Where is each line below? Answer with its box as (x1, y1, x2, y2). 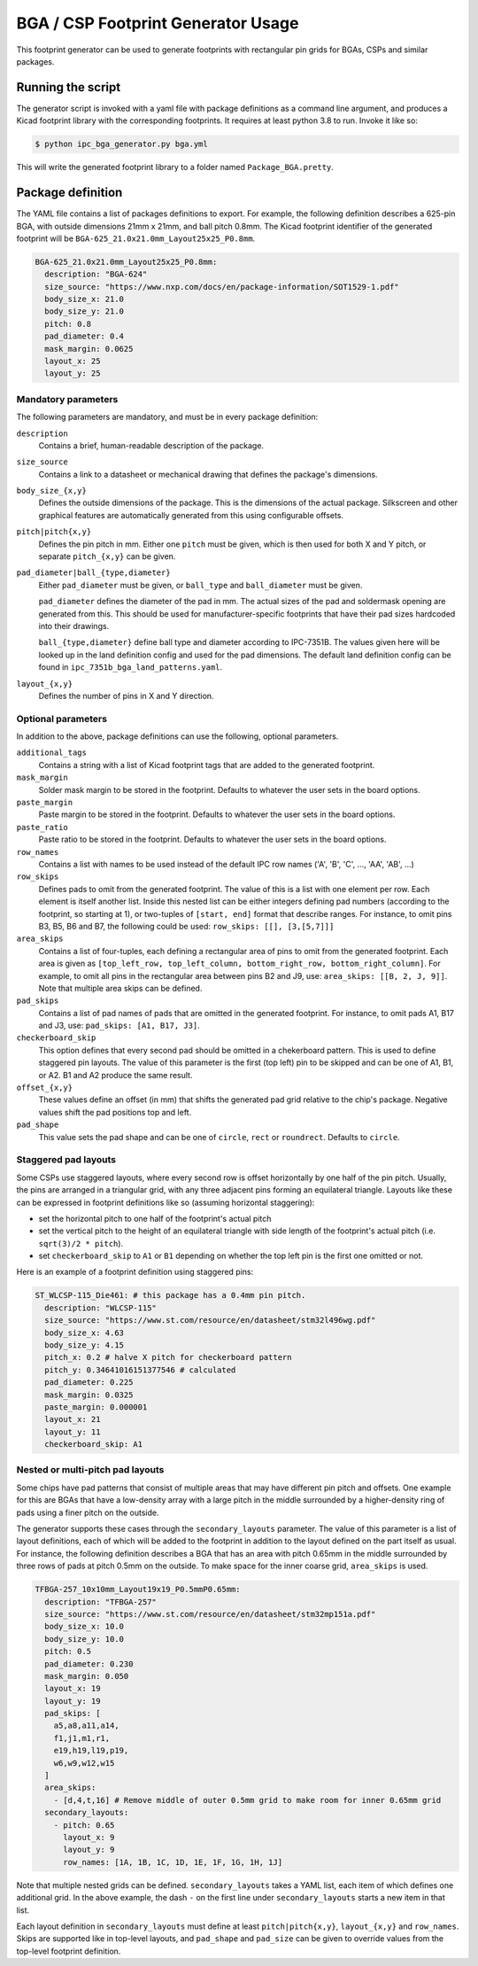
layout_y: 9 (63, 1845, 115, 1855)
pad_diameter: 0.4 (44, 331, 124, 341)
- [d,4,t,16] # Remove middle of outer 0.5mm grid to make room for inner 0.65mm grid (53, 1795, 442, 1805)
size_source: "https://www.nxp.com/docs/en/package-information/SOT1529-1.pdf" (44, 282, 400, 291)
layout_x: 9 (63, 1832, 115, 1842)
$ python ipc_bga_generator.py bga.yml (35, 139, 208, 150)
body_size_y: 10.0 (44, 1634, 124, 1644)
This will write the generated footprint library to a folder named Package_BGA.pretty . (16, 162, 334, 173)
